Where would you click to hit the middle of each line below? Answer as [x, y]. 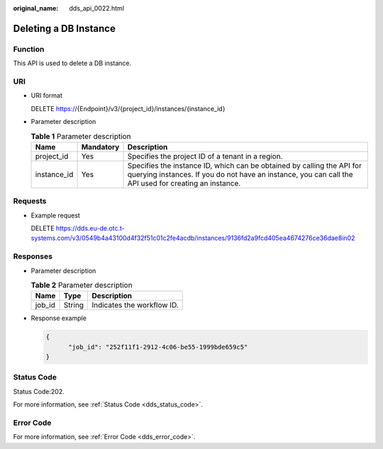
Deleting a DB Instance [65, 28]
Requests [30, 201]
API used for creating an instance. [184, 183]
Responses [33, 256]
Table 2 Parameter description [82, 285]
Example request [56, 215]
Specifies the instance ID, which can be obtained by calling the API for [244, 165]
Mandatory [100, 147]
